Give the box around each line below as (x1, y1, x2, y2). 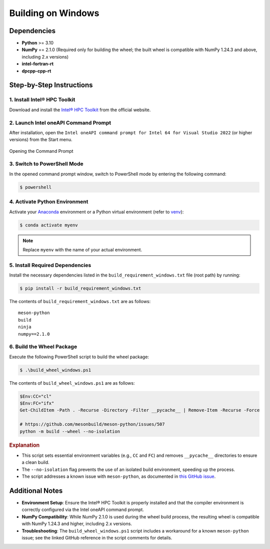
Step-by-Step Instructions (9, 81, 93, 90)
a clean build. (21, 459, 49, 465)
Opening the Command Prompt (9, 148, 73, 154)
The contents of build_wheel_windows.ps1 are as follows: (9, 380, 135, 386)
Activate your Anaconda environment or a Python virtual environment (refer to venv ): (9, 208, 184, 215)
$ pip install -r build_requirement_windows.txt (19, 286, 141, 292)
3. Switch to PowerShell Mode (9, 160, 83, 167)
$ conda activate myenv (19, 222, 78, 228)
